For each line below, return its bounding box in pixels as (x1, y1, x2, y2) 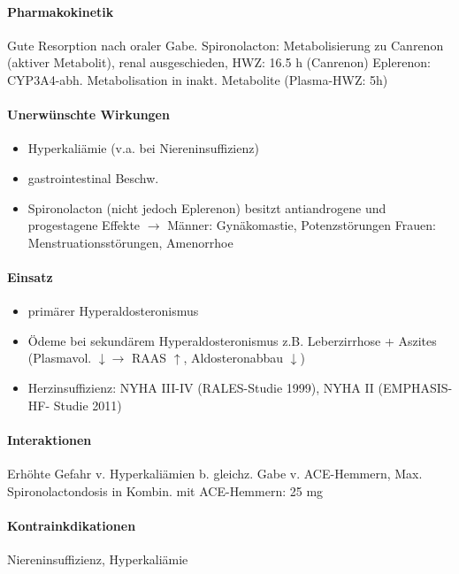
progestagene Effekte (27, 216, 141, 234)
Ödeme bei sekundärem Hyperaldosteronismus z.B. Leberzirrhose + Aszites (27, 331, 437, 349)
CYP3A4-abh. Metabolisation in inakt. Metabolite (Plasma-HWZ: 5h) (7, 70, 388, 88)
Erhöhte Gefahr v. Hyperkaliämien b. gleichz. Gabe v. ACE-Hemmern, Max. (7, 463, 423, 482)
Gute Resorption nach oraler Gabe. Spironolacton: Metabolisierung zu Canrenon (7, 35, 444, 54)
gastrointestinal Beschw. (27, 168, 159, 187)
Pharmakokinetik (7, 2, 114, 20)
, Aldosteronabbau (183, 348, 284, 367)
